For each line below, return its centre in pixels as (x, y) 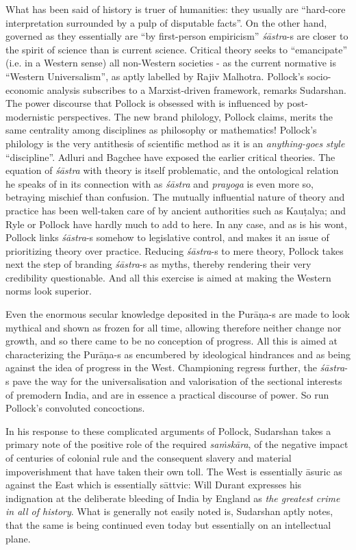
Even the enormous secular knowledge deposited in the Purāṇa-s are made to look (178, 314)
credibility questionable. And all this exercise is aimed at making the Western (168, 277)
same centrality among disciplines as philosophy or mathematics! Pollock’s (161, 130)
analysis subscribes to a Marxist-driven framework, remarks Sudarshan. (196, 89)
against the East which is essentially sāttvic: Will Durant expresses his (154, 485)
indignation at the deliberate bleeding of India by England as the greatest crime (173, 498)
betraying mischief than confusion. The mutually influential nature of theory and (175, 197)
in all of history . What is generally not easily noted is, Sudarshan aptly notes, (169, 511)
